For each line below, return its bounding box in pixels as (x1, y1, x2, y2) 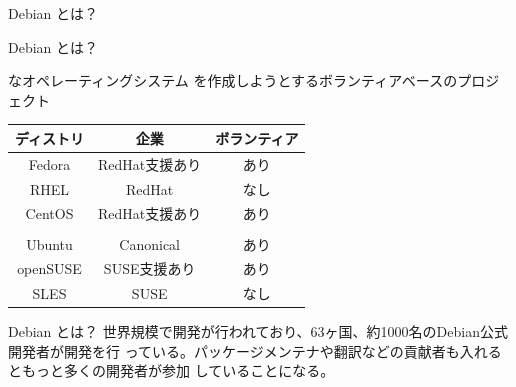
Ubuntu (26, 233, 73, 254)
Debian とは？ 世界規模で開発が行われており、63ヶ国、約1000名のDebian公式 (8, 321, 508, 342)
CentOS (25, 203, 74, 224)
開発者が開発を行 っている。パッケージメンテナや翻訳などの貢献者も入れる (8, 340, 502, 361)
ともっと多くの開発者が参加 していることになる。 (8, 360, 335, 381)
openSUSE (17, 258, 82, 279)
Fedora (28, 153, 71, 174)
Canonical (119, 233, 180, 254)
